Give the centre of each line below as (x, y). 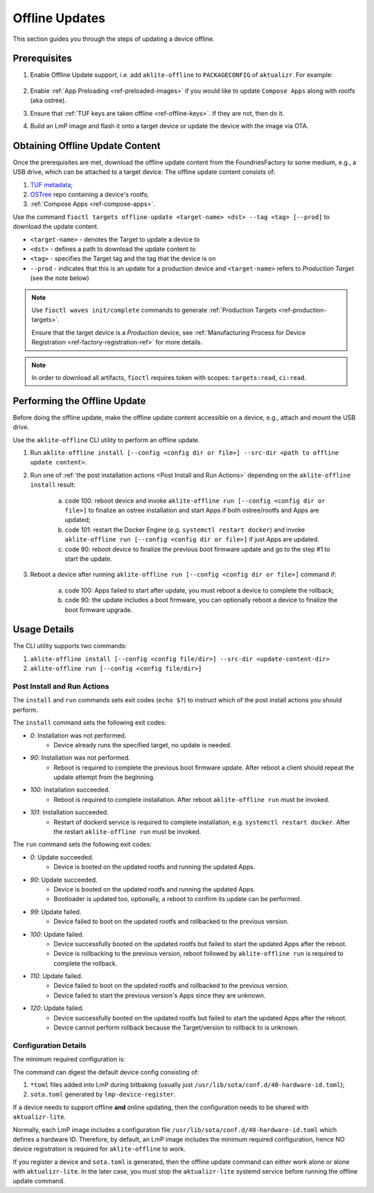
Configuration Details (50, 1045)
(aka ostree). (48, 101)
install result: (53, 485)
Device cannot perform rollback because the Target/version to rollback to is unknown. (176, 1028)
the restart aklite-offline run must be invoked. (127, 832)
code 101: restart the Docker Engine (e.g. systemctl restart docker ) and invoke (185, 530)
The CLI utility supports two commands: (70, 646)
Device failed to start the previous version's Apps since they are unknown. (160, 995)
